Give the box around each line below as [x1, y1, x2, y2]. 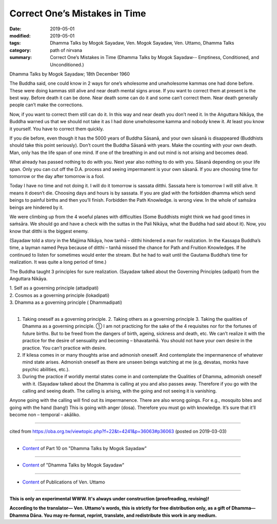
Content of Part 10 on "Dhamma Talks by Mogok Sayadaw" [22, 445, 147, 451]
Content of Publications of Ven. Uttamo [22, 479, 105, 485]
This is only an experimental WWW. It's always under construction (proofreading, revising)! [9, 496, 210, 502]
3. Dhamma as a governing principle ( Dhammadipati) [9, 299, 123, 305]
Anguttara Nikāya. [9, 276, 48, 282]
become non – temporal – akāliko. [9, 412, 81, 418]
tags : [9, 40, 21, 46]
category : [9, 47, 31, 53]
